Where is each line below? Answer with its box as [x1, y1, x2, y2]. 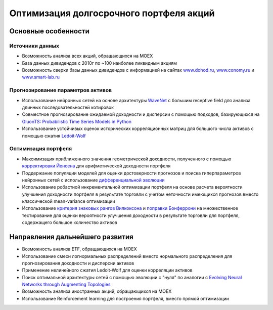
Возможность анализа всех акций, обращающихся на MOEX [22, 53, 153, 59]
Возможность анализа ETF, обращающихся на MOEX [22, 246, 137, 252]
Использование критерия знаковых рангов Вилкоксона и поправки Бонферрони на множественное [22, 205, 239, 211]
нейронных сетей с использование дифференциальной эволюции [22, 177, 165, 183]
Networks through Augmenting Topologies [22, 281, 111, 288]
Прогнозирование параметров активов [9, 86, 112, 94]
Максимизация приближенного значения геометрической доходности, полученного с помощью [22, 156, 232, 162]
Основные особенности [9, 27, 89, 35]
